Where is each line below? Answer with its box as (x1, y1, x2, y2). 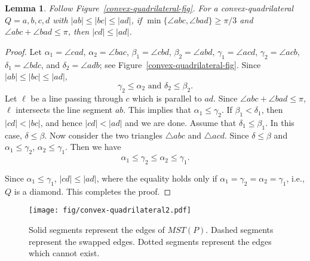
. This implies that (123, 103, 192, 116)
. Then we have (65, 140, 121, 153)
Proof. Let (5, 45, 42, 57)
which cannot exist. (29, 247, 100, 259)
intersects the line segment (16, 103, 113, 116)
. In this (265, 116, 294, 128)
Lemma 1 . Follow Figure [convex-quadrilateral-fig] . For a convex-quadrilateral (5, 2, 294, 14)
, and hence (40, 116, 82, 128)
